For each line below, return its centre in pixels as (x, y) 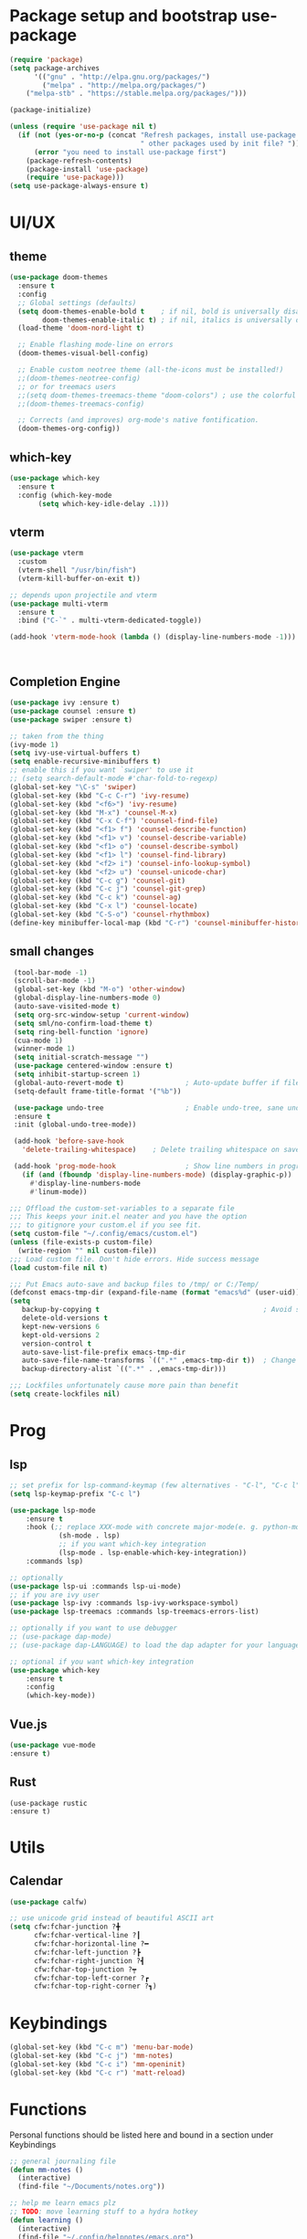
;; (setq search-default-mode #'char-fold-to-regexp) (114, 778)
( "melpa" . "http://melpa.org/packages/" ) (124, 85)
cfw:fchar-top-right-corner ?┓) (95, 1986)
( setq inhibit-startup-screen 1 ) (77, 1074)
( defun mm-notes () (47, 2170)
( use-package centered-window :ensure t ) (93, 1066)
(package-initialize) (51, 111)
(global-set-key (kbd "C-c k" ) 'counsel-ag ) (95, 898)
